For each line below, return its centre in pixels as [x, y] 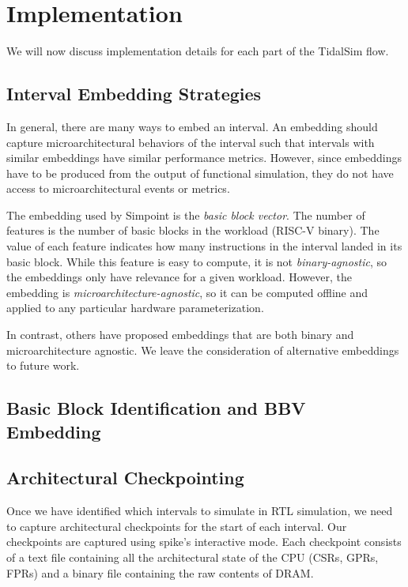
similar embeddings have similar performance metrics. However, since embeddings [204, 158]
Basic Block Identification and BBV [156, 408]
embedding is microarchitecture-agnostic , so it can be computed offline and [187, 292]
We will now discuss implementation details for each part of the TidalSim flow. [198, 51]
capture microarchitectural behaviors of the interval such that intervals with [191, 142]
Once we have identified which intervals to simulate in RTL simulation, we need [200, 511]
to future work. [43, 365]
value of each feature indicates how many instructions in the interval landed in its [204, 246]
